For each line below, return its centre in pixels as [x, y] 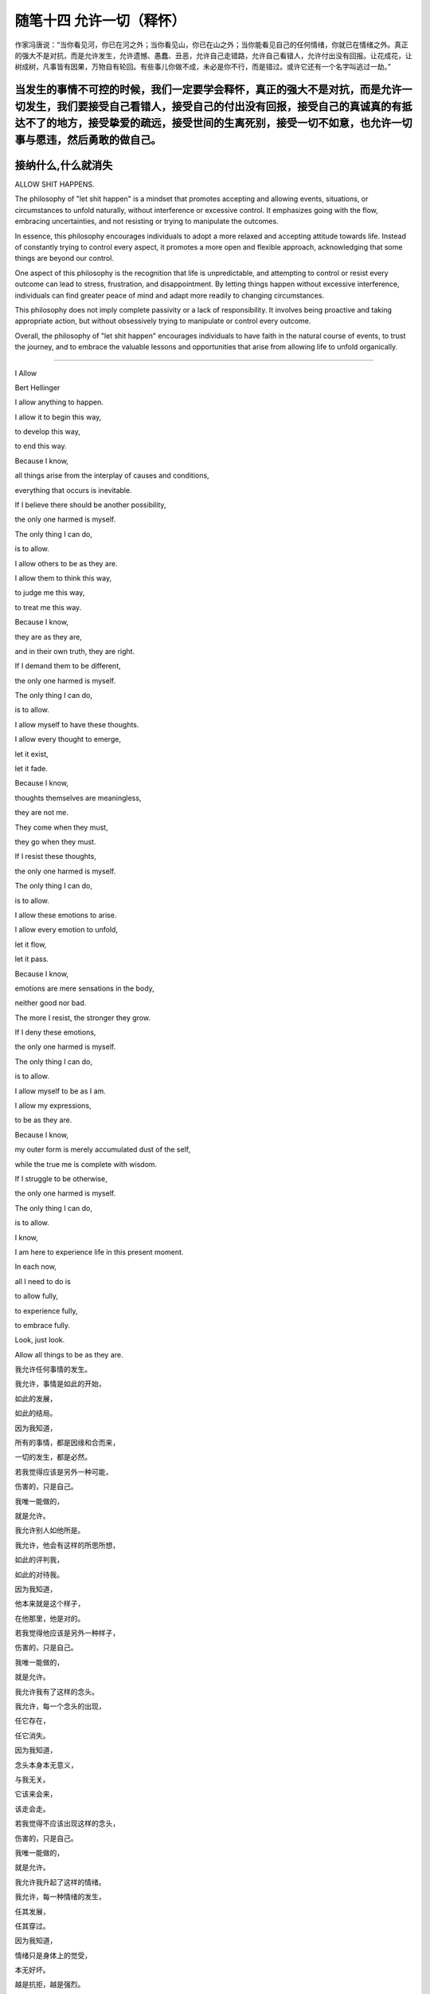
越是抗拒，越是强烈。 [50, 1984]
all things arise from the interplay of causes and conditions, [112, 475]
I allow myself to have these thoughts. [77, 724]
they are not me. [42, 813]
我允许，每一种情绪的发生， [60, 1897]
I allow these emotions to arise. [66, 915]
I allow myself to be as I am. [61, 1091]
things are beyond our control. [64, 258]
